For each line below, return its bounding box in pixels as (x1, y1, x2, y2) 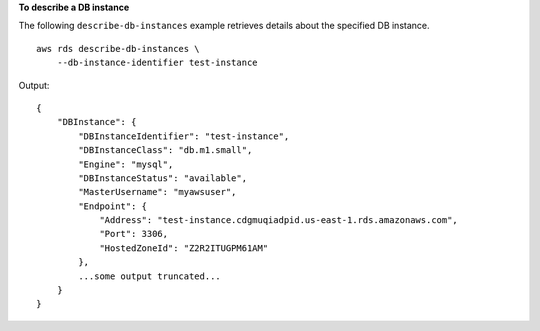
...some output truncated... (78, 270, 222, 282)
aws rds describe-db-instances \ (36, 43, 200, 54)
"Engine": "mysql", (78, 158, 174, 170)
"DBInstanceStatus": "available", (78, 172, 248, 184)
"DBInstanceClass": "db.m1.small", (78, 145, 253, 156)
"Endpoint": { (78, 200, 148, 212)
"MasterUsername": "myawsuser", (78, 186, 237, 198)
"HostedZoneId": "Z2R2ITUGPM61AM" (99, 242, 269, 254)
